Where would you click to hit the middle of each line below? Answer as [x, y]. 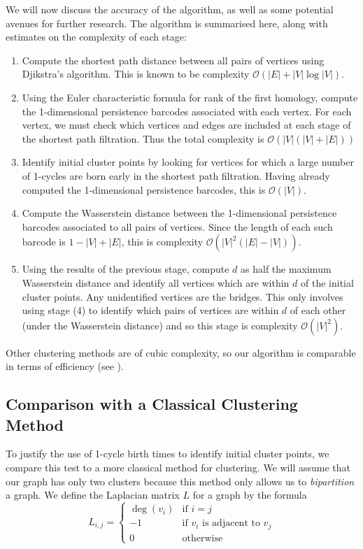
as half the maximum [286, 269]
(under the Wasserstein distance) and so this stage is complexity [160, 325]
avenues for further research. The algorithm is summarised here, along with [167, 23]
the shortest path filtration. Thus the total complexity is [143, 138]
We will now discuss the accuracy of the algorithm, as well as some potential [170, 9]
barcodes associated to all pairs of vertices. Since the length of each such [177, 226]
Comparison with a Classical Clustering [152, 404]
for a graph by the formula [250, 495]
